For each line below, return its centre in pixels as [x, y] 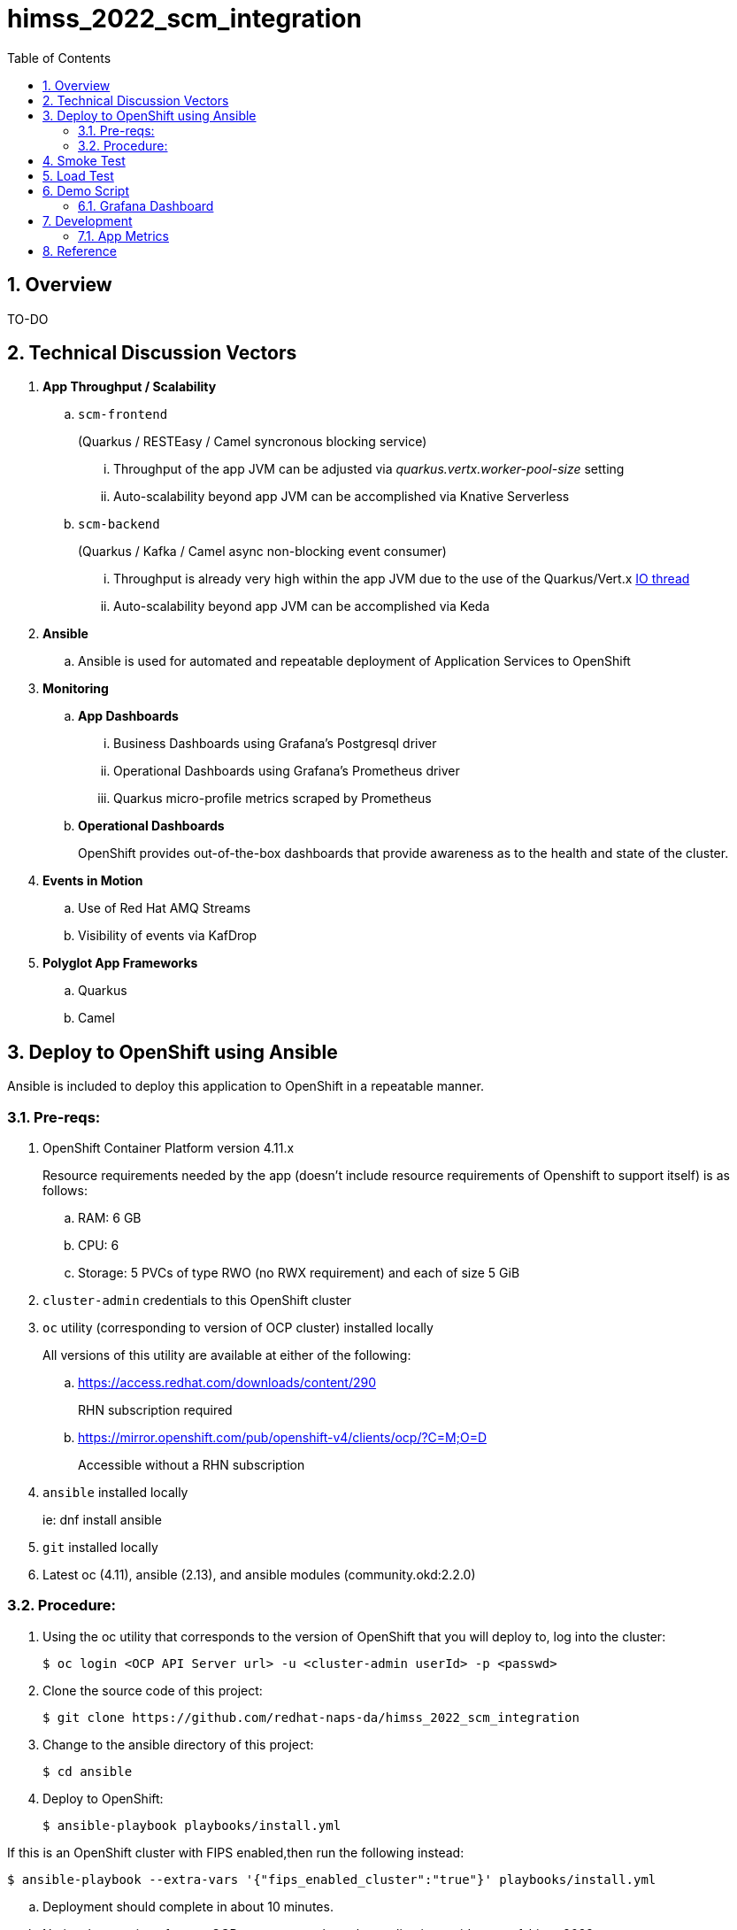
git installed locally [100, 1548]
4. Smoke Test [84, 160]
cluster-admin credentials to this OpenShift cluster [197, 1301]
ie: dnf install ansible [102, 1520]
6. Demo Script [86, 190]
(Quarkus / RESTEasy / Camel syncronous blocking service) [253, 442]
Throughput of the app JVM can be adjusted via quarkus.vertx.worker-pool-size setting [369, 469]
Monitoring [76, 689]
